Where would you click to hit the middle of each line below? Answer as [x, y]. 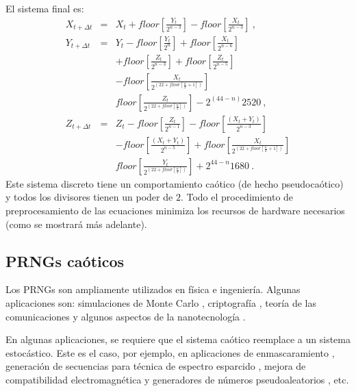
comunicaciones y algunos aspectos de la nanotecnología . [126, 316]
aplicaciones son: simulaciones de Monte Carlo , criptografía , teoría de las [161, 303]
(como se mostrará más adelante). [76, 224]
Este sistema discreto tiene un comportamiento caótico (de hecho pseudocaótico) [175, 183]
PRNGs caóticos [65, 261]
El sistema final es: [45, 8]
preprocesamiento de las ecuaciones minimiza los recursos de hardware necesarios [175, 211]
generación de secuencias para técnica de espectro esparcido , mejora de [156, 366]
